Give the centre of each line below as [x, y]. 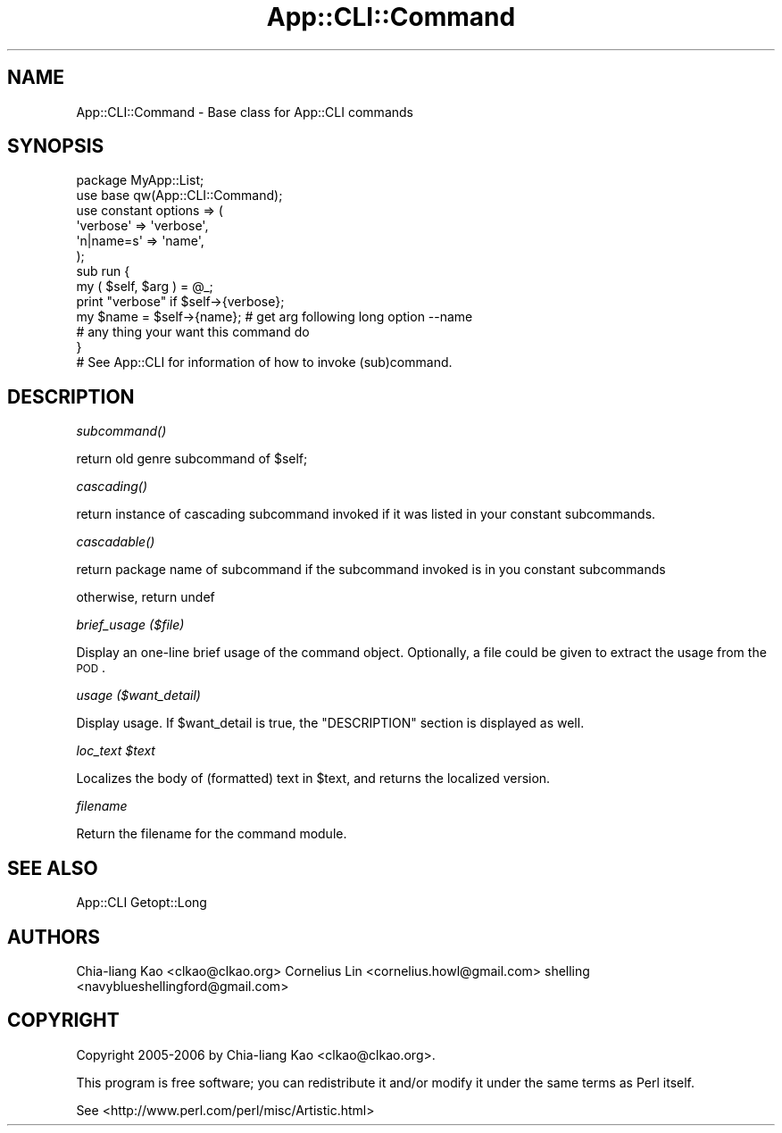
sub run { [103, 271]
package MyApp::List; [140, 180]
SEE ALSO [53, 868]
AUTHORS [54, 937]
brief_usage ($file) [130, 625]
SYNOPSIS [56, 146]
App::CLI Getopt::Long [141, 903]
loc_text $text [116, 751]
